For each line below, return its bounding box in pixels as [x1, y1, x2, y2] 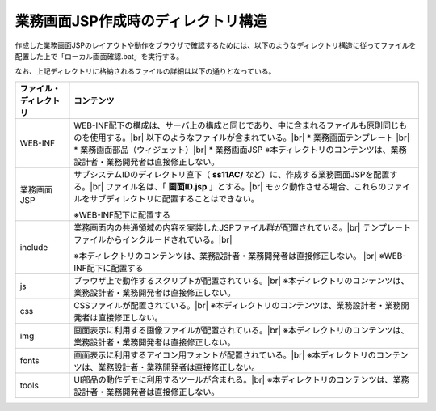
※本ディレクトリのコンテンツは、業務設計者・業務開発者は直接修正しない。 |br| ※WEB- [73, 250, 407, 261]
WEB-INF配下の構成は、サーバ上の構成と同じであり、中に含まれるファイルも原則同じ [73, 120, 400, 131]
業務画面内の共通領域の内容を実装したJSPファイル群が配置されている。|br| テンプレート [73, 222, 412, 233]
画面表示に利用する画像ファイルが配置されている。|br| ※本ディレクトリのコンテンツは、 [73, 324, 409, 336]
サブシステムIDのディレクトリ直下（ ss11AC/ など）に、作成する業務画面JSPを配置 [73, 168, 390, 180]
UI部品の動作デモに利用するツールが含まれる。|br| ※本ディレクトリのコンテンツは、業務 [73, 374, 409, 385]
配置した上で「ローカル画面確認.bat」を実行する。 [15, 51, 184, 61]
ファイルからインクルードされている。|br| [73, 234, 233, 245]
